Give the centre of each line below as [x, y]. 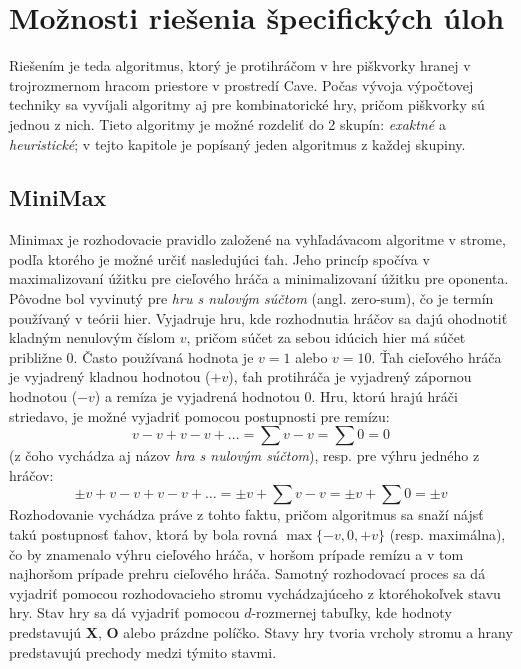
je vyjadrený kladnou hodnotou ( [110, 376]
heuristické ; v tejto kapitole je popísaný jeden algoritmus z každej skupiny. [237, 143]
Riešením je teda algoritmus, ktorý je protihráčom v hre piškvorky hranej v [240, 65]
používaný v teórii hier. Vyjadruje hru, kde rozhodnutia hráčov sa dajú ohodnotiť [258, 317]
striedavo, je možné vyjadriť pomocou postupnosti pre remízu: [199, 415]
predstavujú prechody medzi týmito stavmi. [143, 651]
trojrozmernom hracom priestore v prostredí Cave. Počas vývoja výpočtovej [241, 84]
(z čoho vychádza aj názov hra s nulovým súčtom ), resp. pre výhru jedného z [244, 455]
